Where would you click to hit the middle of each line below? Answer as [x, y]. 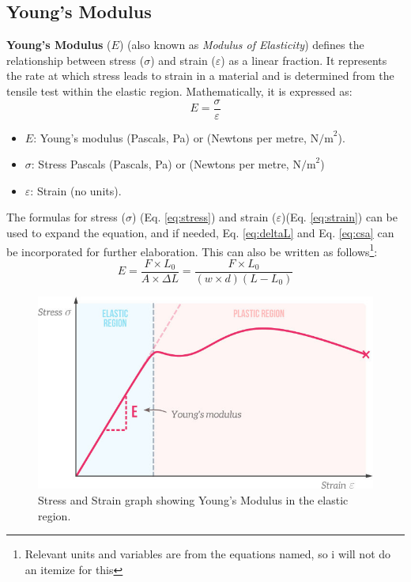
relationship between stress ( [75, 60]
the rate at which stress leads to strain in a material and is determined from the [200, 76]
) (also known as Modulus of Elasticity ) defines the [241, 45]
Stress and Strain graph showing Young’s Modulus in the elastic [193, 500]
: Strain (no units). [76, 190]
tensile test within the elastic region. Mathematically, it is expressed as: [179, 91]
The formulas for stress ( [66, 217]
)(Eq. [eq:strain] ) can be [340, 217]
